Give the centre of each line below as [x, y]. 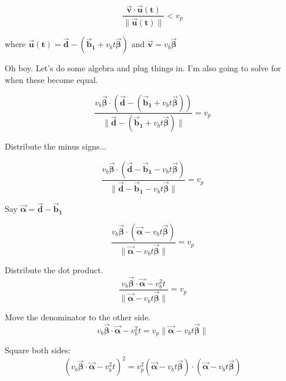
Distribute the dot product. [54, 270]
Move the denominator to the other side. [78, 317]
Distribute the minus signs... [56, 146]
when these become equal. [51, 79]
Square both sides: [38, 350]
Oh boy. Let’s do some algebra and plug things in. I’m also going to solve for [143, 68]
